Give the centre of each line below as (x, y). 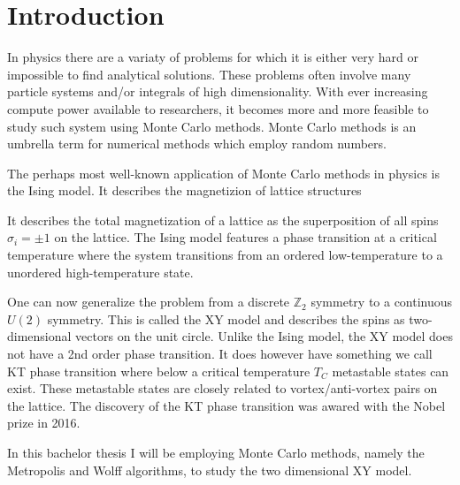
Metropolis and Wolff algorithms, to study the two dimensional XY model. (210, 470)
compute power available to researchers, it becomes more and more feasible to (218, 108)
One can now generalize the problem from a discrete (149, 302)
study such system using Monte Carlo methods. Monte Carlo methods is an (212, 126)
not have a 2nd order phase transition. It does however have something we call (220, 354)
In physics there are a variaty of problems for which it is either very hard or (213, 57)
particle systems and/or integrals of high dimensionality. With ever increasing (218, 91)
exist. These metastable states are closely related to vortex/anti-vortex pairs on (222, 388)
